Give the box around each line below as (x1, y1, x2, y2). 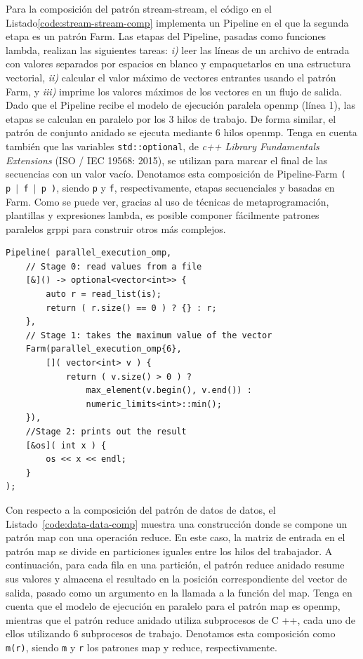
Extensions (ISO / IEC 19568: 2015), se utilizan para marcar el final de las (6, 152, 328, 167)
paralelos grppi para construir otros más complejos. (6, 221, 226, 236)
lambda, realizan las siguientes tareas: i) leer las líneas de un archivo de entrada (6, 42, 350, 57)
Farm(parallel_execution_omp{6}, (25, 344, 182, 354)
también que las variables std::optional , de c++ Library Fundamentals (6, 138, 319, 153)
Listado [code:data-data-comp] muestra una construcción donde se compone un (6, 516, 348, 531)
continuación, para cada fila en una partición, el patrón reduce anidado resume (6, 557, 345, 572)
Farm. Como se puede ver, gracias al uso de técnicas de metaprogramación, (6, 194, 329, 208)
